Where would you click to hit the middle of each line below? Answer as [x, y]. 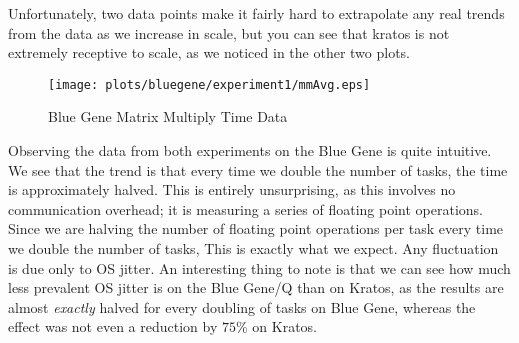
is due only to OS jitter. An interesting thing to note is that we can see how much [259, 267]
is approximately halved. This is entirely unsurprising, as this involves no [232, 189]
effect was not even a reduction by [113, 326]
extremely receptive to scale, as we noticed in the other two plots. [209, 52]
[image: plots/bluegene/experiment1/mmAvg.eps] [209, 84]
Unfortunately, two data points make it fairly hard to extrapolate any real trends [256, 13]
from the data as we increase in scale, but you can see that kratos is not [229, 32]
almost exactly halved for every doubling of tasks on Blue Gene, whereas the [242, 306]
